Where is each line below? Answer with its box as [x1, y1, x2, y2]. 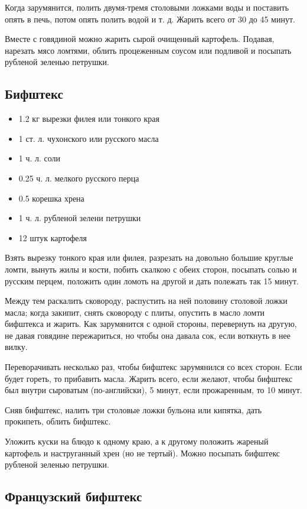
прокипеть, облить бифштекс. [5, 415, 111, 427]
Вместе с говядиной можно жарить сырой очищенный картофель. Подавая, [5, 33, 275, 45]
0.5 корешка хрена [18, 192, 84, 204]
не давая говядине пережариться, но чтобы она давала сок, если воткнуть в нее [5, 329, 290, 341]
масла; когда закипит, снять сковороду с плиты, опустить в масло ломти [5, 306, 264, 318]
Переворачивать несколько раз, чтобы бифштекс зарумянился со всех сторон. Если [5, 361, 302, 373]
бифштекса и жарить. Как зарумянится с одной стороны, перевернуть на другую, [5, 317, 297, 330]
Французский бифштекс [5, 487, 142, 505]
